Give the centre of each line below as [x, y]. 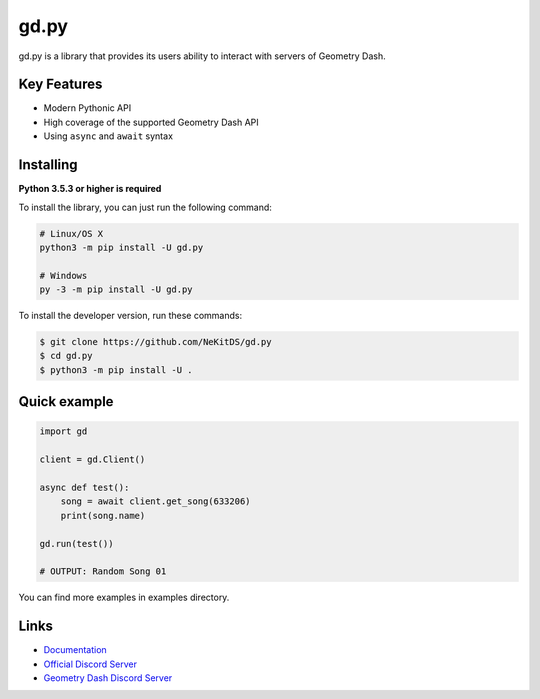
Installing [48, 165]
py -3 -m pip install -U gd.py [116, 289]
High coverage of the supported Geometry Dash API [151, 122]
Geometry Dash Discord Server [108, 678]
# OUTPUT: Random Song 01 [103, 571]
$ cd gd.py [66, 356]
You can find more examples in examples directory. [124, 597]
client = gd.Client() [92, 459]
